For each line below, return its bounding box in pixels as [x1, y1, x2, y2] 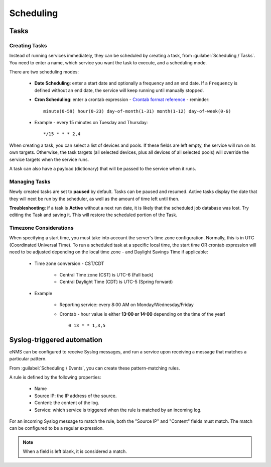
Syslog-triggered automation [9, 335, 102, 344]
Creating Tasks [9, 42, 47, 49]
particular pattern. [9, 356, 47, 362]
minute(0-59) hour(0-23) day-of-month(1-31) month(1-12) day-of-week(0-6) [43, 108, 231, 114]
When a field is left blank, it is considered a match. [23, 448, 127, 454]
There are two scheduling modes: [9, 69, 79, 75]
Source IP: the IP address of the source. [34, 393, 117, 399]
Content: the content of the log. [34, 400, 100, 406]
